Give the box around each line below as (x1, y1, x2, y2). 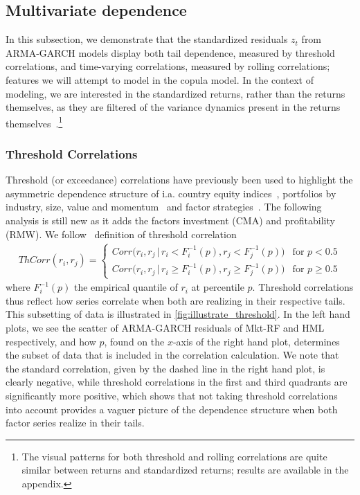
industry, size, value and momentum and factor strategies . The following (6, 199, 322, 214)
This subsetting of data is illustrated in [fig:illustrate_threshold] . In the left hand (6, 307, 350, 321)
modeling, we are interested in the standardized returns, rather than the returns (6, 86, 345, 100)
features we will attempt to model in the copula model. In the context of (6, 72, 314, 87)
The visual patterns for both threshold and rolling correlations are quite (21, 449, 327, 463)
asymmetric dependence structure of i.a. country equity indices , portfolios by (6, 186, 336, 200)
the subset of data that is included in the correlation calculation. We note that (6, 348, 339, 362)
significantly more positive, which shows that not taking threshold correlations (6, 388, 338, 403)
